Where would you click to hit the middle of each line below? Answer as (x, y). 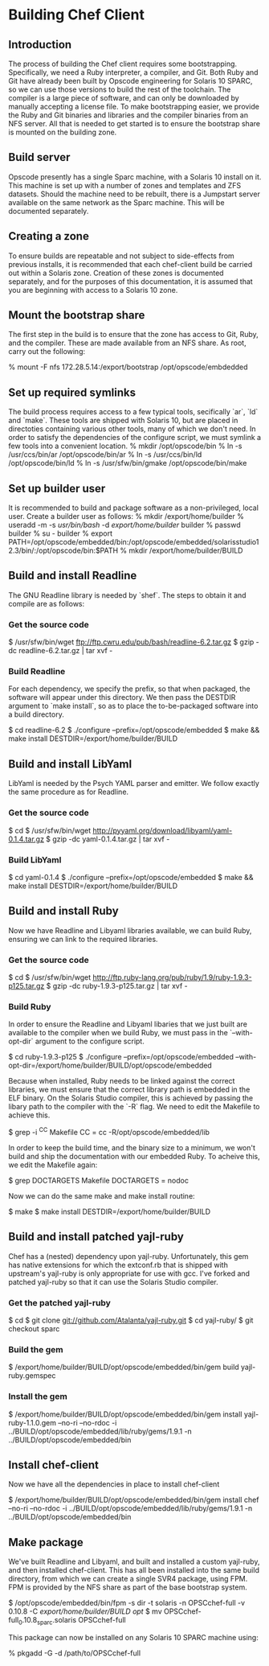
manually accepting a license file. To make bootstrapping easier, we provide (134, 107)
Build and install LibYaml (70, 764)
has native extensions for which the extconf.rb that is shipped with (118, 1265)
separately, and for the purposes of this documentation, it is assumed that (130, 281)
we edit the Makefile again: (53, 1165)
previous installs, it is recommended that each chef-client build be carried (130, 264)
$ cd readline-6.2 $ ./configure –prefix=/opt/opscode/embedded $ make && (134, 730)
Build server (39, 157)
